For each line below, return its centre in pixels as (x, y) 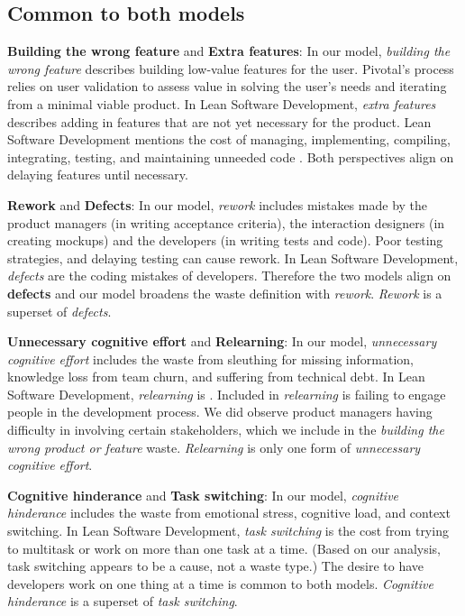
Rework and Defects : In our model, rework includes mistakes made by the (218, 204)
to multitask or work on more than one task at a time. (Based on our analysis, (224, 548)
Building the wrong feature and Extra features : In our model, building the (229, 51)
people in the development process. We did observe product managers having (220, 412)
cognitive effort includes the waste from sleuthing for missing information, (210, 359)
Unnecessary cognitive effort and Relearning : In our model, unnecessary (222, 341)
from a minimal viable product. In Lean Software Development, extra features (222, 103)
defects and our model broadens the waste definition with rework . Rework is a (225, 293)
